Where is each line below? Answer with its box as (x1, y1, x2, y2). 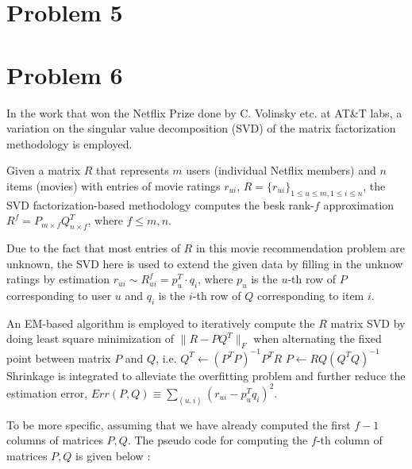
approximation (323, 196, 395, 213)
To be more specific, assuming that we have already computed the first (6, 416, 351, 432)
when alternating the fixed (253, 330, 382, 347)
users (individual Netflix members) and (186, 162, 376, 179)
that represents (96, 162, 169, 179)
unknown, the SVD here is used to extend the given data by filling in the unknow (6, 255, 403, 271)
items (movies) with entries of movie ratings (6, 177, 221, 194)
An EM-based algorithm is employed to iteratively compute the (6, 314, 315, 331)
